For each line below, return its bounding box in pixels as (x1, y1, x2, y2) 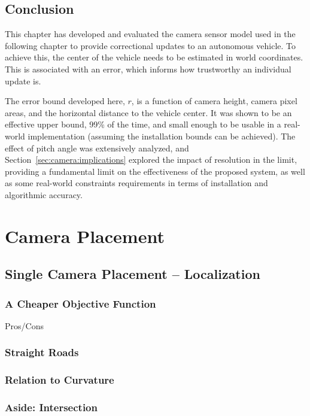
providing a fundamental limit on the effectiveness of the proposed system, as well (5, 165, 305, 177)
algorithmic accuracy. (5, 188, 83, 201)
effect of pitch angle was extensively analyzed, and (5, 141, 189, 154)
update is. (5, 74, 41, 87)
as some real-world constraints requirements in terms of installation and (5, 177, 268, 189)
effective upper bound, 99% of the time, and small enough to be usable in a (5, 118, 281, 130)
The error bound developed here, (5, 95, 125, 107)
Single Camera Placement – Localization (5, 265, 260, 283)
